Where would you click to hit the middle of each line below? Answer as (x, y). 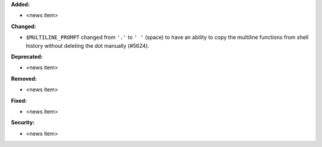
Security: (23, 122)
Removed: (24, 78)
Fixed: (19, 100)
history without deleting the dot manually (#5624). (88, 45)
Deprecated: (27, 56)
